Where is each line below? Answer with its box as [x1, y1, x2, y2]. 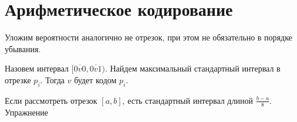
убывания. [5, 42, 41, 55]
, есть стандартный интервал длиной [122, 94, 253, 106]
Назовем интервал [5, 62, 69, 74]
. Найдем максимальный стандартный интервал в [104, 62, 281, 74]
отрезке [5, 73, 31, 86]
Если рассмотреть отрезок [5, 94, 97, 106]
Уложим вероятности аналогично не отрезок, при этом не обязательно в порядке [5, 31, 292, 43]
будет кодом [74, 73, 117, 86]
